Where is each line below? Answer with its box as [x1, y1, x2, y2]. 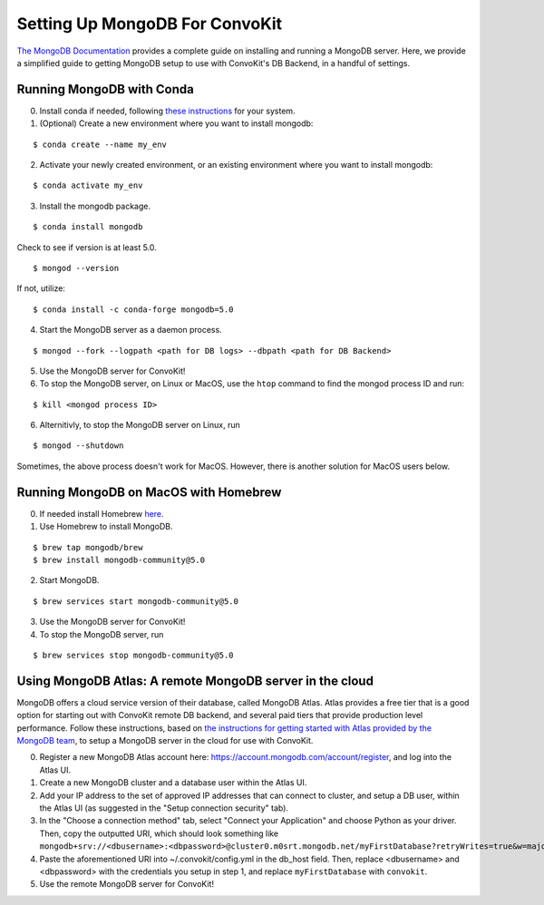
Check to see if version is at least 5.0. [16, 241, 158, 253]
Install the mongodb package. [39, 200, 151, 211]
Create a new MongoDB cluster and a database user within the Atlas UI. [39, 777, 307, 788]
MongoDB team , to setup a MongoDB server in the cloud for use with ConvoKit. [16, 735, 314, 745]
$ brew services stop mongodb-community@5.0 [33, 649, 235, 660]
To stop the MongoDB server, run [39, 628, 164, 639]
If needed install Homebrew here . [39, 508, 164, 519]
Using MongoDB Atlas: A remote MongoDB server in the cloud [16, 673, 374, 688]
